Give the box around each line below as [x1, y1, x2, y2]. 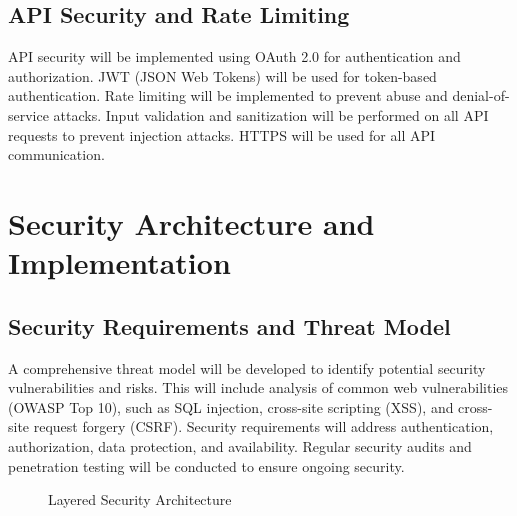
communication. [8, 144, 105, 165]
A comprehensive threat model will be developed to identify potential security [8, 357, 486, 378]
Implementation [8, 242, 231, 283]
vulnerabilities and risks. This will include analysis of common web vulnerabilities [8, 377, 509, 398]
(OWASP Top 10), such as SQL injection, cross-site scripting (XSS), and [8, 396, 454, 417]
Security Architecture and [8, 202, 375, 243]
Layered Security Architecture [48, 489, 232, 510]
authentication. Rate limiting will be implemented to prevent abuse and [8, 85, 448, 106]
